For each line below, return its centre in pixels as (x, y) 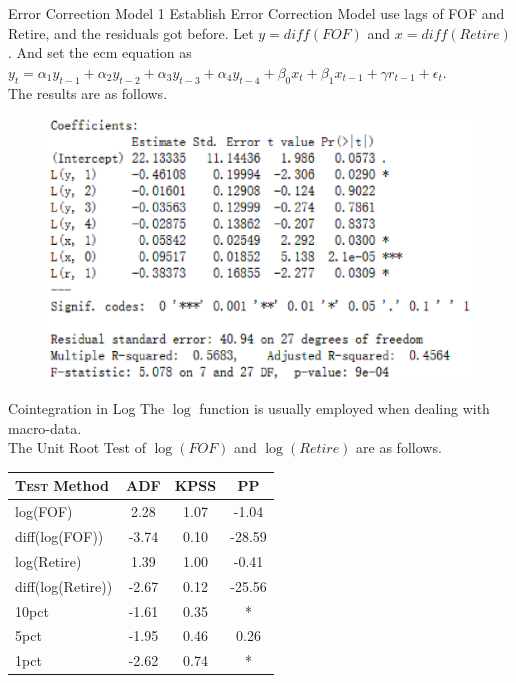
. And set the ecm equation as (100, 52)
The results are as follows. (88, 92)
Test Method (62, 485)
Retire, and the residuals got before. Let (131, 32)
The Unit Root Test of (77, 447)
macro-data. (45, 427)
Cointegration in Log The (86, 408)
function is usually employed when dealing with (344, 408)
